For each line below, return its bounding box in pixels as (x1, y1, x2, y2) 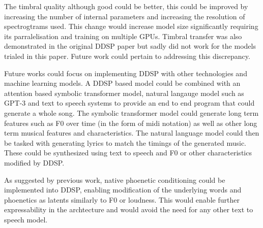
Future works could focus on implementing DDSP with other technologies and (4, 68, 247, 78)
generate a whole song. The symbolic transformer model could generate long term (4, 107, 259, 118)
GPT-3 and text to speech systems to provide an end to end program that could (4, 97, 255, 108)
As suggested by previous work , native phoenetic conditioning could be (4, 174, 225, 185)
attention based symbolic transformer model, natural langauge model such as (4, 87, 244, 98)
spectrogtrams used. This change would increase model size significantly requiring (4, 21, 258, 31)
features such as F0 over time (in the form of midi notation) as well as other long (4, 117, 257, 128)
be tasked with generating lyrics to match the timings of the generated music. (4, 137, 246, 148)
